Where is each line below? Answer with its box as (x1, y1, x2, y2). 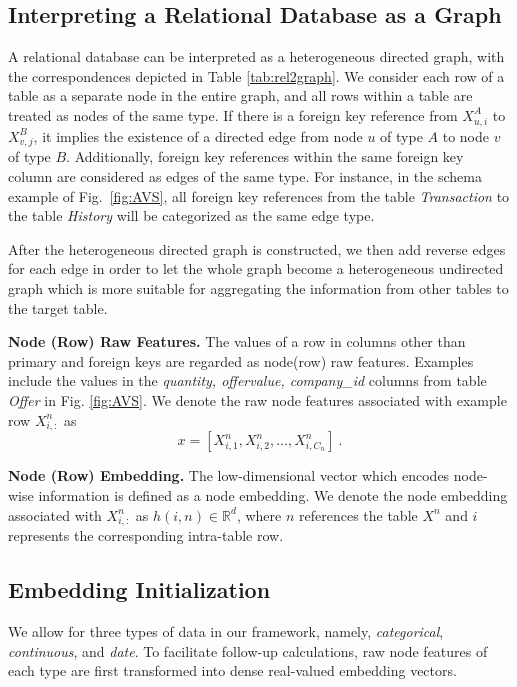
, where (236, 504, 282, 525)
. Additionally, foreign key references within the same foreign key (66, 146, 464, 167)
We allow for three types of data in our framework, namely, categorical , (8, 621, 444, 642)
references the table (299, 504, 418, 525)
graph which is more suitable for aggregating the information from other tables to (8, 278, 509, 299)
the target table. (8, 297, 108, 318)
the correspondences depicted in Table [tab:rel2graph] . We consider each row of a (8, 65, 505, 86)
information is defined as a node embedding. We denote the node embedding (38, 484, 508, 505)
